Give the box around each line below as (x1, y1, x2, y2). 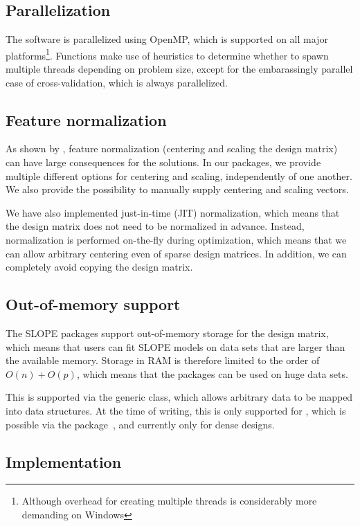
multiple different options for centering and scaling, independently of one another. (6, 168, 352, 183)
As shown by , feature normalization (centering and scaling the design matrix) (6, 141, 338, 156)
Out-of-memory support (6, 293, 181, 315)
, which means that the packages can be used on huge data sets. (76, 366, 348, 381)
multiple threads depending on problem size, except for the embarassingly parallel (6, 62, 353, 76)
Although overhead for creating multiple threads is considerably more (21, 493, 317, 508)
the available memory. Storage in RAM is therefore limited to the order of (6, 353, 320, 368)
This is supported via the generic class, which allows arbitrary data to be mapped (6, 390, 353, 404)
